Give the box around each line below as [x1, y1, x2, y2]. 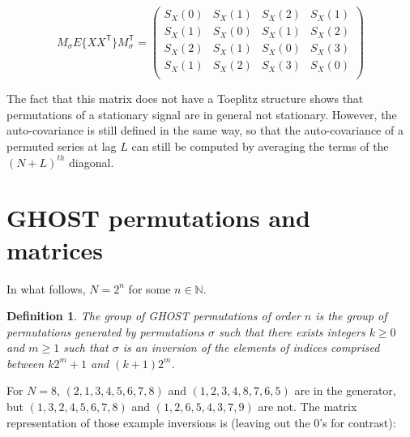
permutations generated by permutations [6, 323, 204, 340]
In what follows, [6, 280, 86, 297]
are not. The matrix [258, 398, 357, 415]
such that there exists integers [218, 323, 365, 340]
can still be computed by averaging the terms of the [131, 138, 389, 154]
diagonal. [69, 153, 114, 170]
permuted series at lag [6, 138, 117, 154]
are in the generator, [294, 382, 396, 399]
